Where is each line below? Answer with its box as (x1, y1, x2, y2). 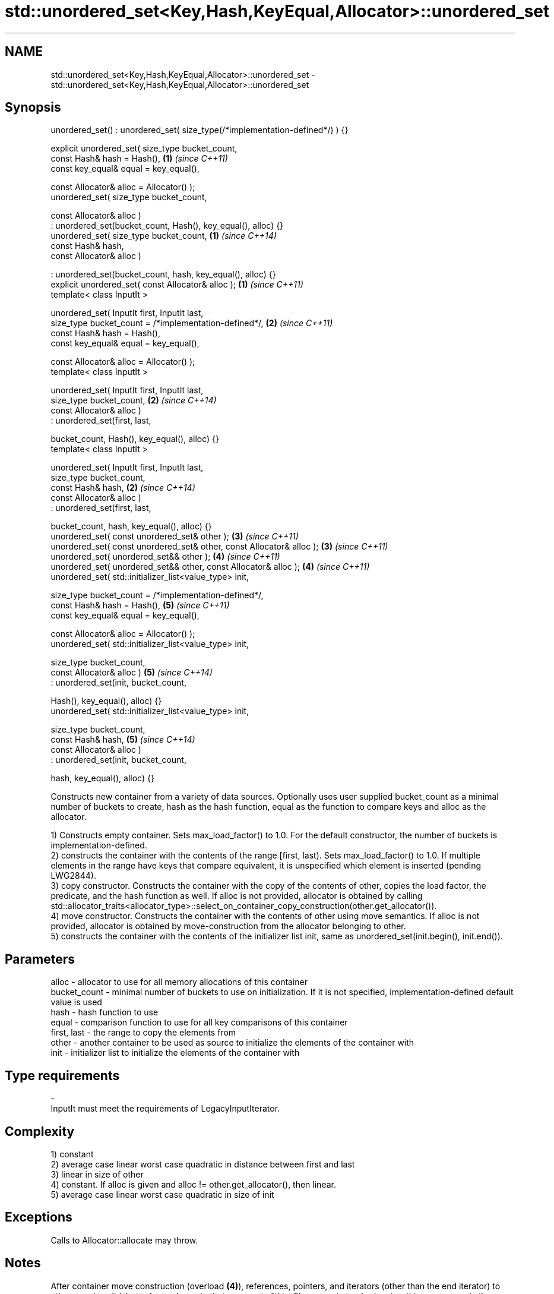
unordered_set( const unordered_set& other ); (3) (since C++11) (50, 531, 299, 542)
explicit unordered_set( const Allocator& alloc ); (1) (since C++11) (50, 279, 303, 290)
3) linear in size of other (50, 1169, 144, 1179)
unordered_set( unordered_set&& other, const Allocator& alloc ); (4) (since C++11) (50, 561, 370, 572)
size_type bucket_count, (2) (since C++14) (50, 395, 217, 406)
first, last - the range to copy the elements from (50, 1027, 236, 1038)
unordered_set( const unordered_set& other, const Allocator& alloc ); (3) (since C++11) (50, 541, 388, 552)
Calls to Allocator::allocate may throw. (50, 1235, 198, 1245)
